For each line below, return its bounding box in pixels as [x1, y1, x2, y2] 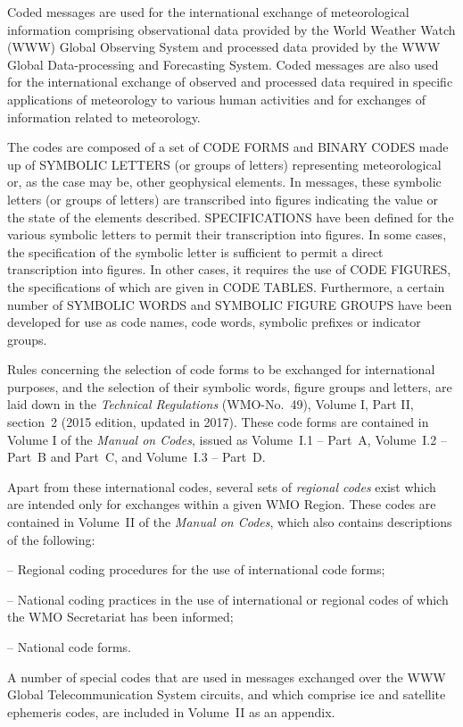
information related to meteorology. [7, 107, 201, 126]
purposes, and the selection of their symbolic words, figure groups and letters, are [7, 377, 452, 396]
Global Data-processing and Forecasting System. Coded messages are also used [7, 54, 439, 73]
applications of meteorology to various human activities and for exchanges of [7, 89, 426, 108]
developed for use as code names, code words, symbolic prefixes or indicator [7, 313, 421, 331]
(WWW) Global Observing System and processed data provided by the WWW [7, 38, 441, 56]
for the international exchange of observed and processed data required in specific [7, 72, 453, 91]
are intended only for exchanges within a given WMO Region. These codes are [7, 495, 436, 514]
